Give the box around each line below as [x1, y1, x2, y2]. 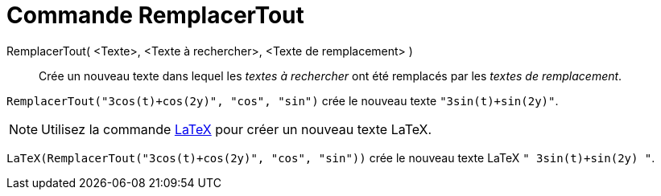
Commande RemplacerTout [6, 2, 304, 29]
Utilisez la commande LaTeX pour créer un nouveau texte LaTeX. [41, 120, 432, 137]
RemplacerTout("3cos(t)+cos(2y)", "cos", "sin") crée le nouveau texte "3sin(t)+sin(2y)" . [6, 93, 559, 108]
